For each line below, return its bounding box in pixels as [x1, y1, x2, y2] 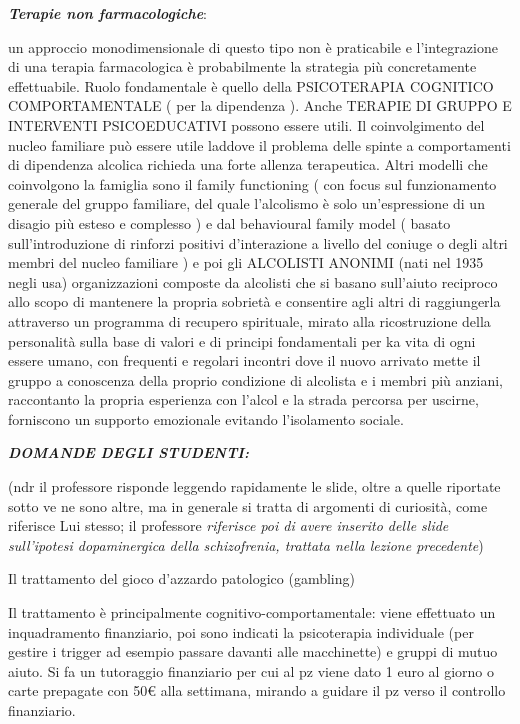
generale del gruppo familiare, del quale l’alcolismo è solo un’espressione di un [8, 193, 485, 214]
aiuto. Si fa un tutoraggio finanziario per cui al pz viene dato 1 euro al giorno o [8, 660, 494, 681]
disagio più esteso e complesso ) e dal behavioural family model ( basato [8, 212, 451, 233]
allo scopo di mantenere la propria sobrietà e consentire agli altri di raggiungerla [8, 291, 501, 312]
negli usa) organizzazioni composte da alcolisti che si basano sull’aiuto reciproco [8, 271, 498, 292]
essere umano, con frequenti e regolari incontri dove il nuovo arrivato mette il [8, 350, 481, 371]
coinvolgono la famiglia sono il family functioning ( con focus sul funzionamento [8, 173, 497, 194]
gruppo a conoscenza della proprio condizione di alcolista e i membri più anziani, [8, 369, 503, 390]
